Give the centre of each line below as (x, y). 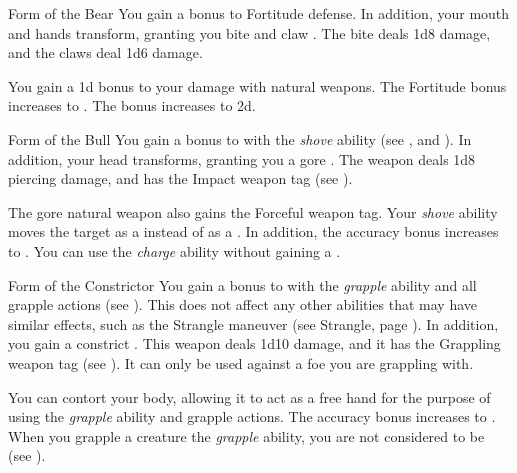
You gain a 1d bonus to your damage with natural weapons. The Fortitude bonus (257, 85)
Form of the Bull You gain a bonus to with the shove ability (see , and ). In (240, 138)
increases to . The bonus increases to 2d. (132, 105)
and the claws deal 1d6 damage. (105, 52)
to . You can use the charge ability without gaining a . (174, 250)
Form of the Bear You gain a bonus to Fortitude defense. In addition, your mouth (259, 13)
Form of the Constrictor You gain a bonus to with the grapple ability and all (242, 284)
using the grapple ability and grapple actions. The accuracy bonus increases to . (252, 416)
